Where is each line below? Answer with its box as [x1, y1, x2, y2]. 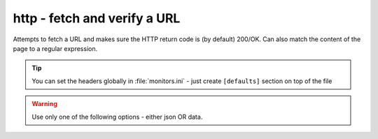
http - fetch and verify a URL [13, 10, 181, 26]
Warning [31, 100, 57, 108]
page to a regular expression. [13, 44, 98, 52]
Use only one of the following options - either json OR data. [31, 112, 203, 121]
